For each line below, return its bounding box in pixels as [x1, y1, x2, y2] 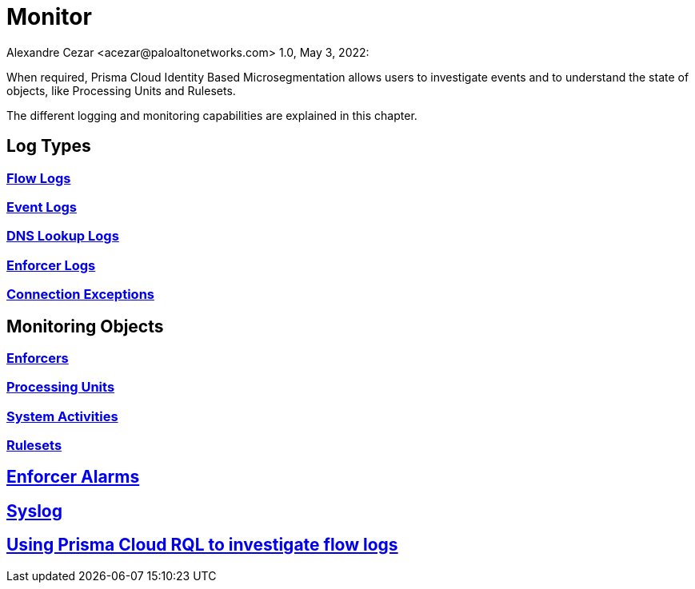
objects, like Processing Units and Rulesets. [6, 83, 236, 98]
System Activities [6, 408, 118, 424]
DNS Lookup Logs [6, 228, 119, 245]
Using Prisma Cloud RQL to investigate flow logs [6, 535, 398, 555]
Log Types [6, 136, 91, 157]
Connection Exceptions [6, 286, 154, 303]
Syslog [6, 500, 62, 521]
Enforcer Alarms [6, 467, 140, 488]
